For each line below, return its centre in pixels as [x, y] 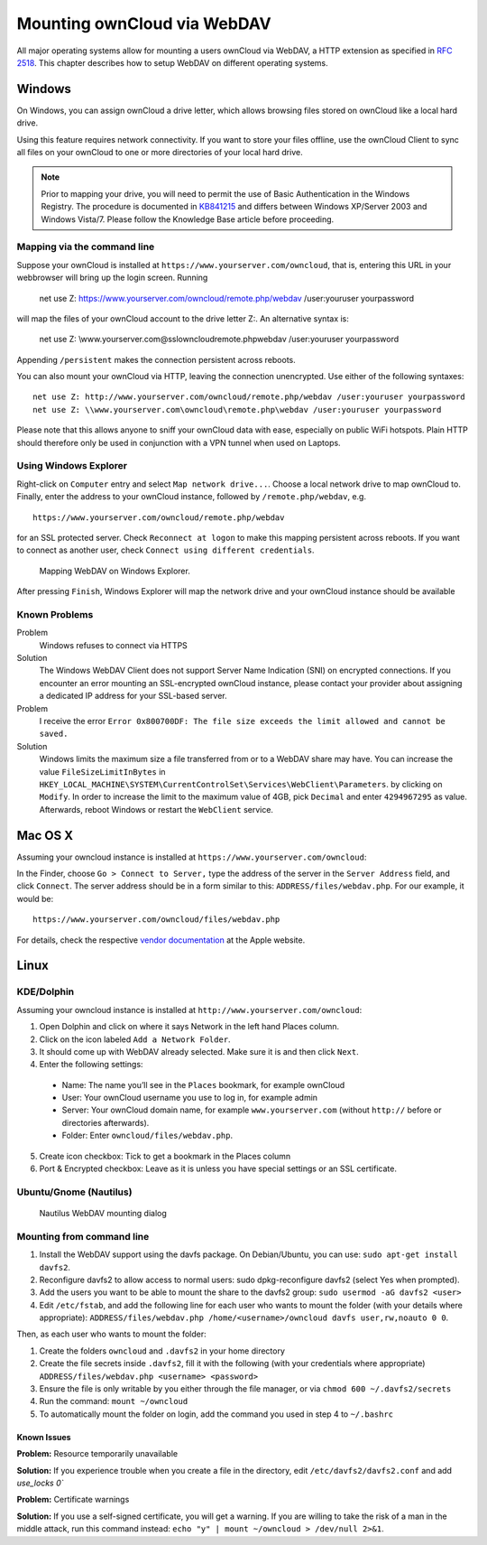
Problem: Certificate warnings [73, 1500]
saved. [54, 734]
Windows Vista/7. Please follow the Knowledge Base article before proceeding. [188, 219]
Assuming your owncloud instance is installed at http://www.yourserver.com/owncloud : [189, 1010]
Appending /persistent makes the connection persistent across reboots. [156, 359]
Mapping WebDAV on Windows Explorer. [115, 571]
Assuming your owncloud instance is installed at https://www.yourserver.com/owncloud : [192, 857]
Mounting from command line [83, 1236]
